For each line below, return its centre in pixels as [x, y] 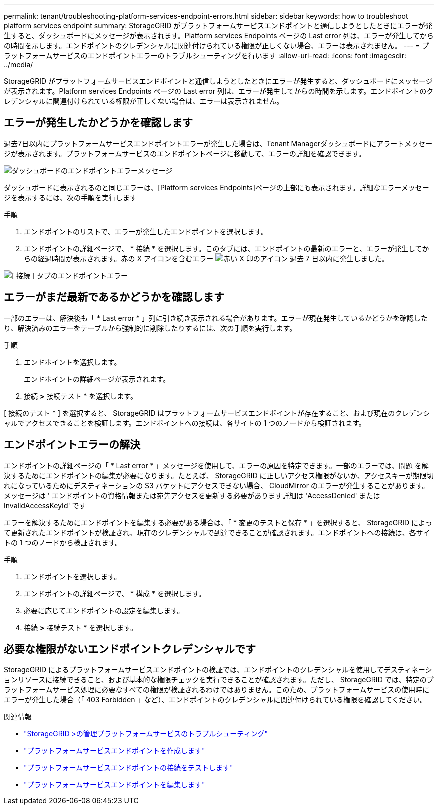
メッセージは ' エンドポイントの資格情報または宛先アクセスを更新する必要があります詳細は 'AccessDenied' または [192, 495]
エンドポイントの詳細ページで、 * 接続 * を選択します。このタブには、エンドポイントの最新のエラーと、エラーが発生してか [227, 248]
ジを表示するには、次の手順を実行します [70, 197]
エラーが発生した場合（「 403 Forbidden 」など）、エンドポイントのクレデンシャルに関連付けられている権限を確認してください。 [216, 700]
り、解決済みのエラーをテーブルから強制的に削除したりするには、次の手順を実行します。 [150, 328]
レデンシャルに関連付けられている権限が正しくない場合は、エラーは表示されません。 [144, 101]
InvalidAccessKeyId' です [45, 505]
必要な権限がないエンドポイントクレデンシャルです [130, 649]
